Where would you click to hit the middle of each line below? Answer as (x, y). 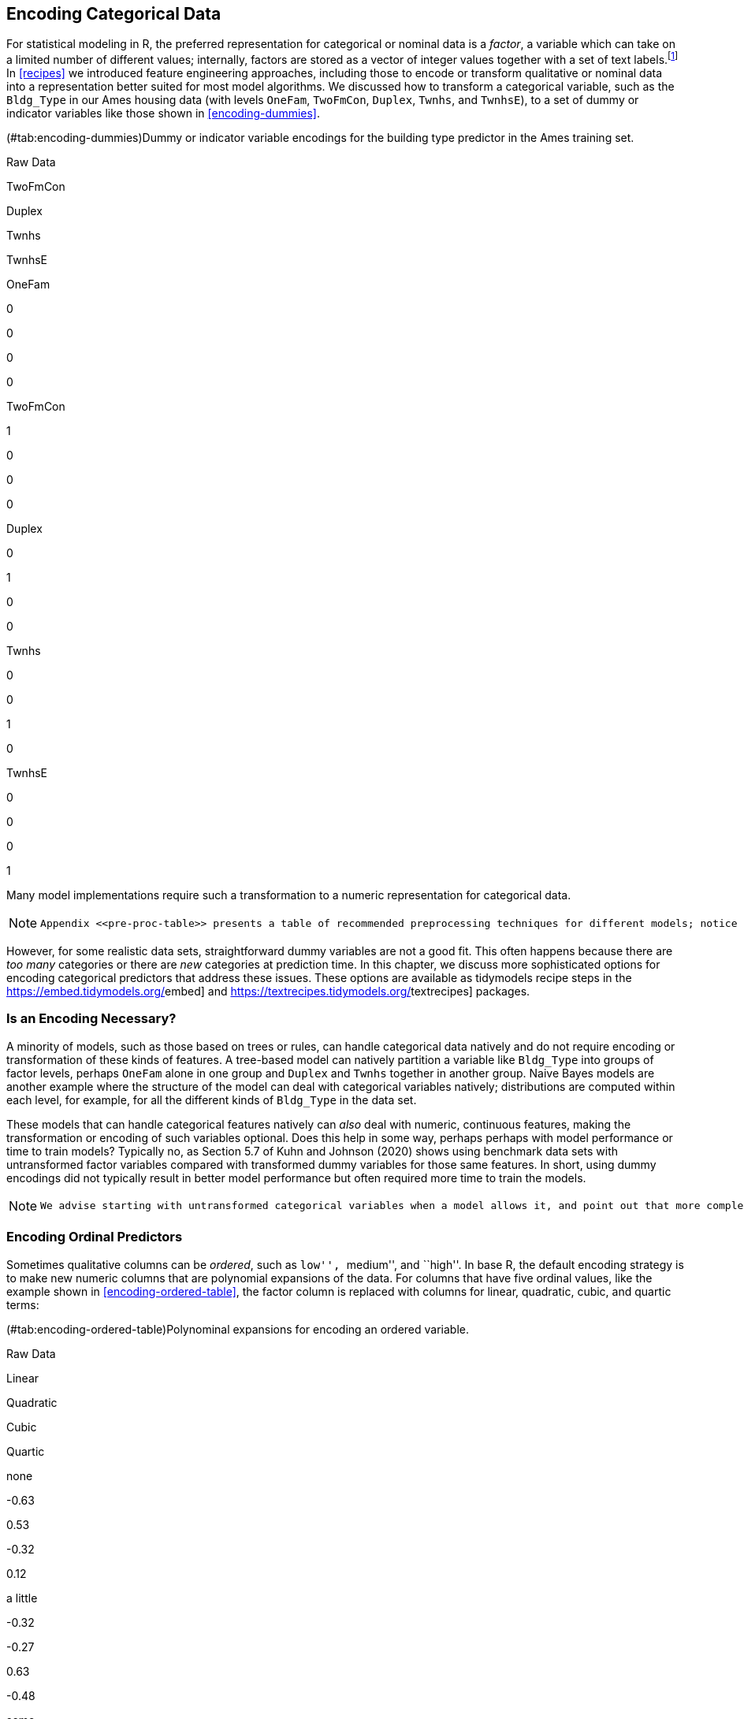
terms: (23, 1304)
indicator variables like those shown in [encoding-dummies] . (164, 113)
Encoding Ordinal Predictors (95, 1237)
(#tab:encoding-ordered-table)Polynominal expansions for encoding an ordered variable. (238, 1329)
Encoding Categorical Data (114, 14)
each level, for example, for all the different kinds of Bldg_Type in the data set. (212, 1099)
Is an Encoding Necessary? (91, 1019)
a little (22, 1598)
